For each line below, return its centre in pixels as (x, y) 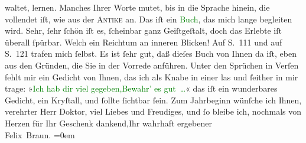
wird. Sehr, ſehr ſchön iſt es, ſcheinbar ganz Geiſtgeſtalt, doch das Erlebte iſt (143, 30)
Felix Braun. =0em (40, 134)
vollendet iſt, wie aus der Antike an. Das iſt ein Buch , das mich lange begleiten (149, 19)
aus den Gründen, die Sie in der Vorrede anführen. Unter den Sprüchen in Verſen (152, 65)
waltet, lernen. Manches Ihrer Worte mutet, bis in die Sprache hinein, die (137, 7)
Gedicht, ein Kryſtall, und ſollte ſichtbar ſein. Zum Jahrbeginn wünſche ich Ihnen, (153, 100)
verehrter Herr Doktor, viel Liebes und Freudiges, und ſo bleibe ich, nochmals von (153, 111)
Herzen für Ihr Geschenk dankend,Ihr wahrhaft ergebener (108, 123)
